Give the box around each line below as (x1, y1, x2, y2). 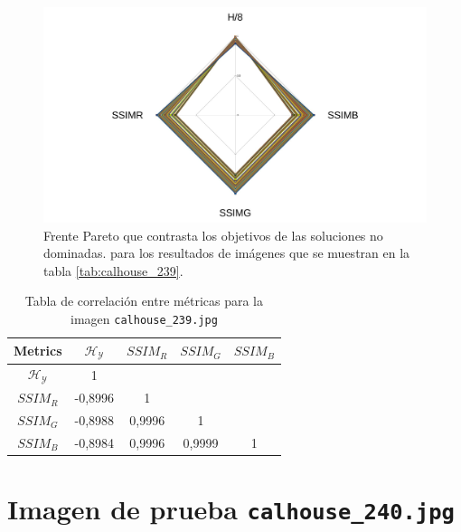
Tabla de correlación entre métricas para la (24, 291, 264, 310)
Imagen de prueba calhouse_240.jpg (7, 490, 455, 527)
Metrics (14, 341, 62, 360)
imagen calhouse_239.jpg (71, 309, 218, 328)
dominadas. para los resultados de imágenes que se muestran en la (43, 243, 410, 262)
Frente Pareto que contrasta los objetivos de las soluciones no (43, 225, 383, 244)
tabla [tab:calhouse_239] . (43, 261, 183, 280)
